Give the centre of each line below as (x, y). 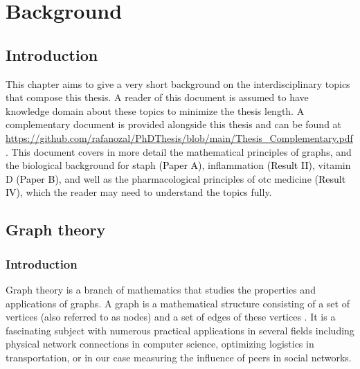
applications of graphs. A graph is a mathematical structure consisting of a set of (178, 303)
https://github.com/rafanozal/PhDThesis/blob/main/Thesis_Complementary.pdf (179, 137)
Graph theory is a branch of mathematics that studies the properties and (161, 289)
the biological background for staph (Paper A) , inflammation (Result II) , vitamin (178, 165)
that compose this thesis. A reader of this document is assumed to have (157, 97)
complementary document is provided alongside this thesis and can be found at (174, 124)
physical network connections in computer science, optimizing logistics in (160, 344)
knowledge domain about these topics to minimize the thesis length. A (155, 110)
